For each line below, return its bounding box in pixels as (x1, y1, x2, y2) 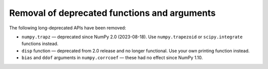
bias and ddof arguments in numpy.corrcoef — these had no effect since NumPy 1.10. (21, 55, 203, 61)
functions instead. (21, 41, 59, 47)
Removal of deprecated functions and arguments (9, 7, 216, 18)
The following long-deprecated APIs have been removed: (9, 25, 127, 31)
